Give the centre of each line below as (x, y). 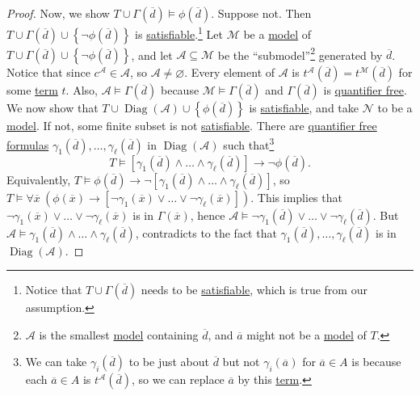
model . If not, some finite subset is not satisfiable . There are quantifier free (192, 126)
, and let (152, 55)
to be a (395, 108)
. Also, (82, 90)
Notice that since (48, 72)
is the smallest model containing (119, 334)
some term (32, 90)
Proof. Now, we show (58, 13)
